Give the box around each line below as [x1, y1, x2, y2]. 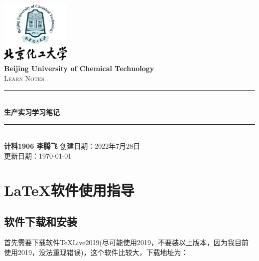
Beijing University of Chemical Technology [4, 63, 154, 74]
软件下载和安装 [4, 214, 77, 229]
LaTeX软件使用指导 [4, 179, 134, 200]
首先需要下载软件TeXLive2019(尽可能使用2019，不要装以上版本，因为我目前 [4, 237, 249, 248]
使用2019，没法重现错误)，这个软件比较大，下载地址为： [4, 247, 188, 257]
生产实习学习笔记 [4, 107, 60, 117]
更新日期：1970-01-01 [4, 150, 72, 161]
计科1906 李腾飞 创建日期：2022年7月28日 [4, 141, 140, 151]
